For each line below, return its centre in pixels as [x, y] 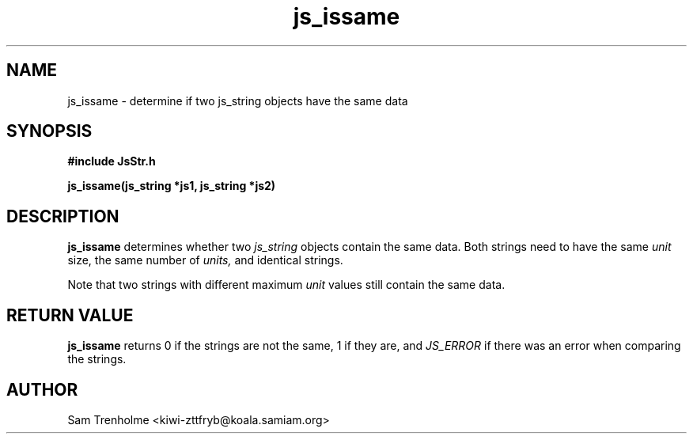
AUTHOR [42, 389]
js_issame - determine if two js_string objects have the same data [238, 101]
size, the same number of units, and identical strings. [205, 260]
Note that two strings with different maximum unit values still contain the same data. [286, 285]
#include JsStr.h [112, 161]
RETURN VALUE [70, 315]
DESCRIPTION [63, 216]
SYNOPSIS [49, 131]
